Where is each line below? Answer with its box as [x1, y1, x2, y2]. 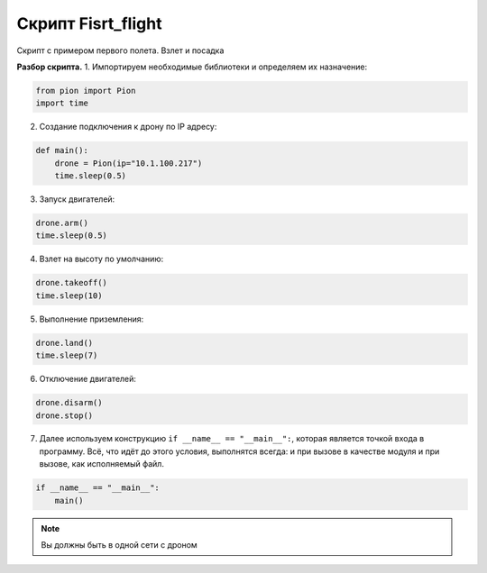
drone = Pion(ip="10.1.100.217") [54, 158, 203, 168]
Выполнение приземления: [39, 314, 144, 324]
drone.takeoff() [35, 277, 108, 288]
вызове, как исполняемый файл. [39, 459, 164, 469]
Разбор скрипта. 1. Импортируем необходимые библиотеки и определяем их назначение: [16, 61, 368, 72]
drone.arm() [35, 218, 89, 229]
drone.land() [35, 338, 94, 348]
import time [35, 98, 89, 108]
